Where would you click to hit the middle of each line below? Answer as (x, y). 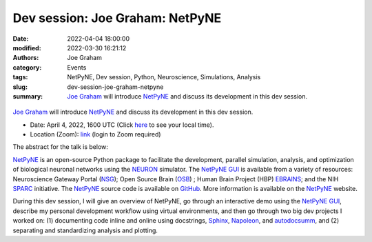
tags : (20, 77)
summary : (28, 96)
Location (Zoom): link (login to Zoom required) (95, 134)
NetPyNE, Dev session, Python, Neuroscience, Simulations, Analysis (164, 77)
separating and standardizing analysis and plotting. (85, 230)
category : (27, 67)
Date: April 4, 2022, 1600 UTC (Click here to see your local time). (122, 125)
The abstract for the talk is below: (60, 147)
